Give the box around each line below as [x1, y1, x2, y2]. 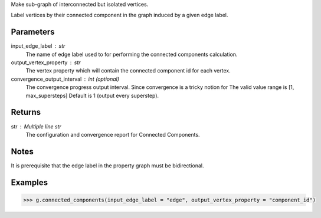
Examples [11, 177, 48, 187]
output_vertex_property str [11, 59, 81, 66]
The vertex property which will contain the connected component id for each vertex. [25, 67, 231, 74]
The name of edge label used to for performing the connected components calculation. [25, 51, 238, 58]
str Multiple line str [11, 123, 62, 130]
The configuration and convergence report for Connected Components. [25, 131, 200, 138]
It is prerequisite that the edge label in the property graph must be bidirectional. [11, 162, 204, 169]
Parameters [11, 27, 55, 37]
